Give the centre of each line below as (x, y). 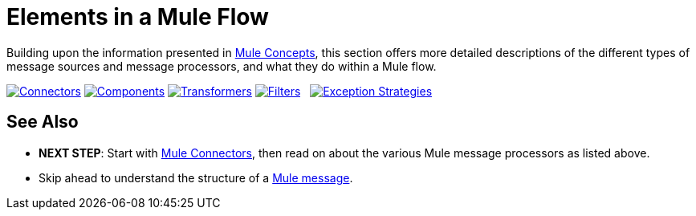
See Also (43, 122)
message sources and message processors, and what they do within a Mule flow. (222, 66)
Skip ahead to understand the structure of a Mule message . (196, 177)
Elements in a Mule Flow (138, 17)
